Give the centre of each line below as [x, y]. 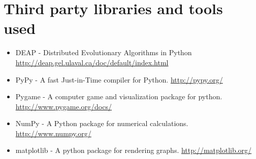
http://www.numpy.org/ [53, 133]
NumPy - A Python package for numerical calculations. [102, 123]
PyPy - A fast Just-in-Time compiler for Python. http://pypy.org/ [119, 79]
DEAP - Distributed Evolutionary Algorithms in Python [104, 52]
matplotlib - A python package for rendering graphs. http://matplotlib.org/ [134, 150]
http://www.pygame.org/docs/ [63, 106]
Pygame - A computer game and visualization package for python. [119, 96]
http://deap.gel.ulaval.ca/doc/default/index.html [92, 62]
